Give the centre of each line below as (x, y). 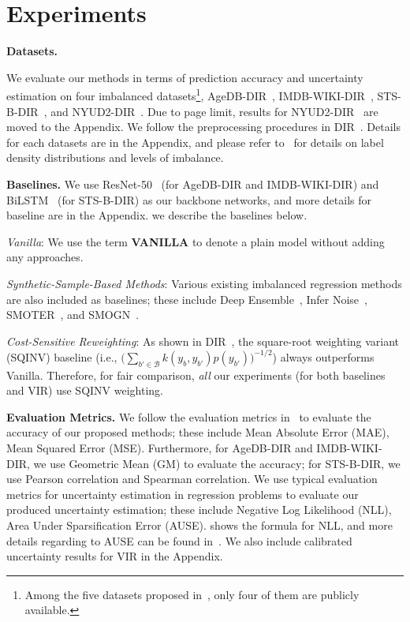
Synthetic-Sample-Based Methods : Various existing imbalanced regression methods (204, 283)
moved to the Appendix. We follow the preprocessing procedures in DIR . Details (204, 127)
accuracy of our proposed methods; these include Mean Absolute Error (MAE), (198, 432)
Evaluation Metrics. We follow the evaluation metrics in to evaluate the (189, 416)
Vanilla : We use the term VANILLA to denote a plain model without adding (196, 241)
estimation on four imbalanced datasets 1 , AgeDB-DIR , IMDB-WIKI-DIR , (190, 94)
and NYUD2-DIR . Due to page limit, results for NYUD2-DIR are (214, 111)
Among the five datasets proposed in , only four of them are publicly (192, 594)
